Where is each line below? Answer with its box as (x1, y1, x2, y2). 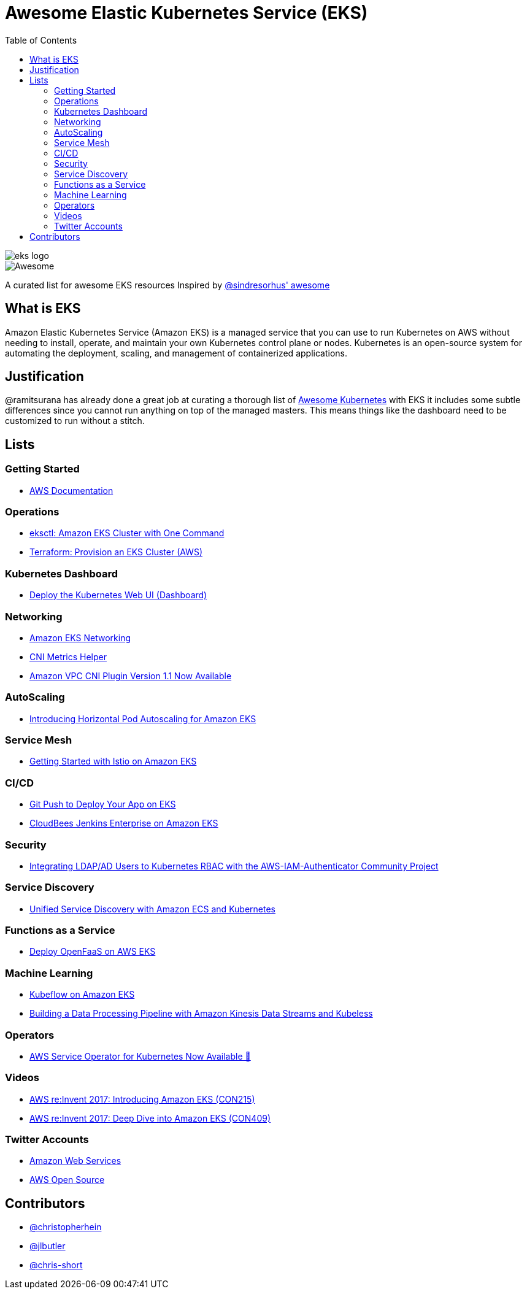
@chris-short (29, 1260, 83, 1271)
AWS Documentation (29, 485, 113, 496)
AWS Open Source (29, 1174, 105, 1185)
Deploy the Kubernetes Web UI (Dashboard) (29, 590, 207, 601)
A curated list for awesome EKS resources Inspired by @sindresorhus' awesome (5, 279, 330, 290)
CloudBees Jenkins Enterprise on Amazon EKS (29, 818, 218, 829)
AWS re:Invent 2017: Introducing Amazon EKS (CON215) (29, 1093, 255, 1104)
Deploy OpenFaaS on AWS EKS (29, 946, 156, 957)
